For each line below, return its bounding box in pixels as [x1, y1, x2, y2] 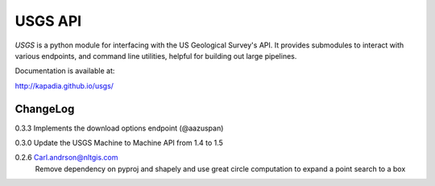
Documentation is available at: [14, 66, 115, 76]
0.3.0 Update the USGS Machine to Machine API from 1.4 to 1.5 [14, 138, 223, 148]
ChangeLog [14, 101, 75, 116]
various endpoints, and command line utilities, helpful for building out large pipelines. [14, 51, 297, 60]
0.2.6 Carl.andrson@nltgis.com [14, 153, 118, 163]
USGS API [14, 12, 82, 30]
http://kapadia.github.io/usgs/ [14, 81, 114, 90]
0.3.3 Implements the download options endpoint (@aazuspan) [14, 123, 224, 133]
